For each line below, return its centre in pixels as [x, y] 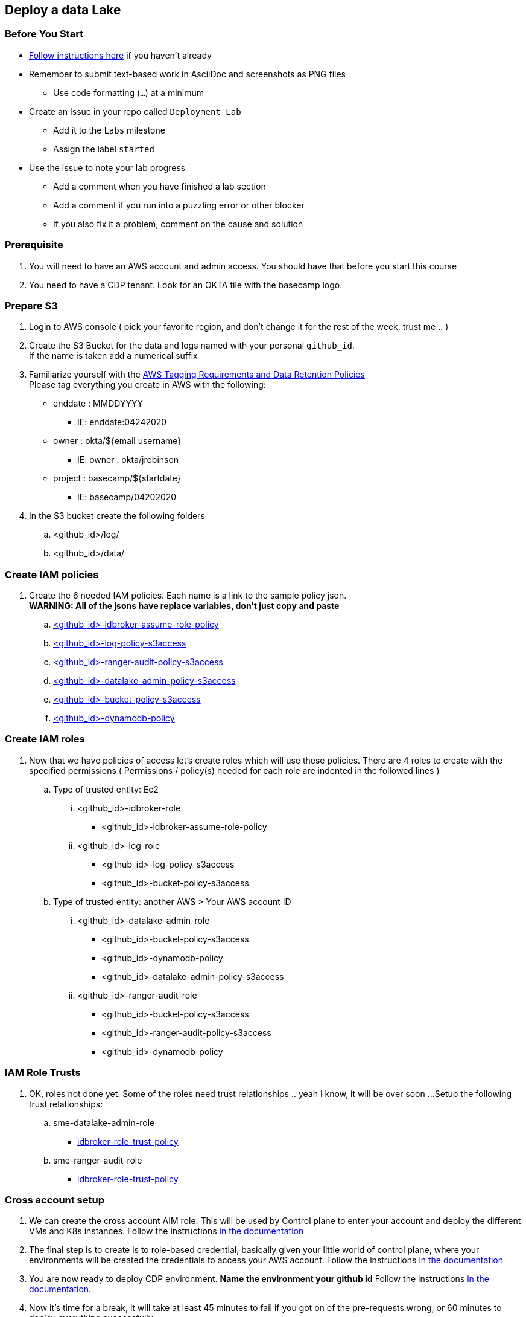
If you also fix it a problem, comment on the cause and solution [178, 224]
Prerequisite [34, 245]
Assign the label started [104, 149]
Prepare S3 [31, 305]
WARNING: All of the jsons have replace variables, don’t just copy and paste [184, 606]
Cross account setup [55, 1199]
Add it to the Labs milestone [109, 130]
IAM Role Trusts [43, 1073]
